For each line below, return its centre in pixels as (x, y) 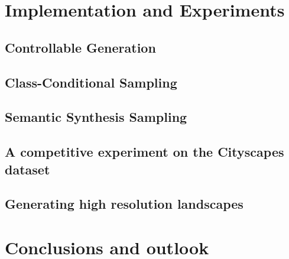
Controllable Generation (80, 47)
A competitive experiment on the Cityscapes (144, 152)
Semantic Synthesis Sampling (96, 117)
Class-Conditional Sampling (91, 82)
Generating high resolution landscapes (124, 204)
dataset (27, 169)
